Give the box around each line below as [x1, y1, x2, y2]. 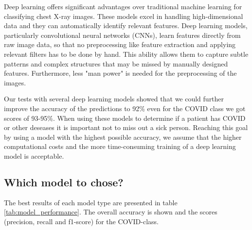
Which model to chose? [4, 174, 124, 189]
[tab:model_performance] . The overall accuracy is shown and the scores [4, 207, 217, 217]
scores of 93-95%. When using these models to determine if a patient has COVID [4, 113, 246, 123]
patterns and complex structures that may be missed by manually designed [4, 58, 228, 68]
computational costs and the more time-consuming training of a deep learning [4, 141, 236, 151]
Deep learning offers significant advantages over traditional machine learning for [4, 1, 242, 11]
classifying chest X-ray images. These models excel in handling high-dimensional [4, 11, 243, 21]
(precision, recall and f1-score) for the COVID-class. [4, 216, 159, 226]
